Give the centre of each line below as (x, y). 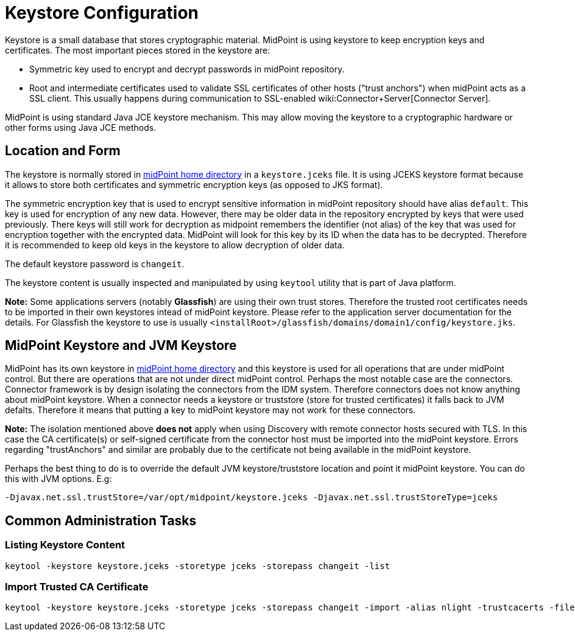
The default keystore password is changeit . (95, 264)
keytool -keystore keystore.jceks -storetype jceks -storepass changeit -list (198, 566)
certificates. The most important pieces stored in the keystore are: (138, 50)
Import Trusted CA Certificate (77, 587)
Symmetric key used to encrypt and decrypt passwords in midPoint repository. (187, 69)
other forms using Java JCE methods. (81, 127)
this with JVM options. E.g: (58, 479)
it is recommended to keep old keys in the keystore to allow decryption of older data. (175, 245)
